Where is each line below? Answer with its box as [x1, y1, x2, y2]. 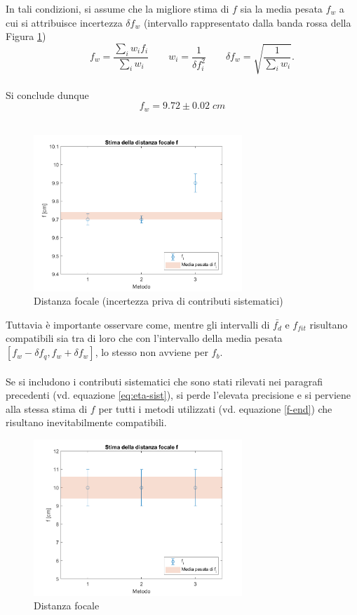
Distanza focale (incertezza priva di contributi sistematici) [34, 293, 283, 308]
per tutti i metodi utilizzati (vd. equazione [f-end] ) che [98, 401, 332, 416]
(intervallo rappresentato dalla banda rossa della [143, 15, 351, 29]
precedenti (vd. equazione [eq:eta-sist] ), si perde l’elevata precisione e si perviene [6, 388, 351, 402]
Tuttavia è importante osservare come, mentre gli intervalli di [6, 317, 270, 331]
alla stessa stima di [6, 401, 88, 416]
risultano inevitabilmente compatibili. [6, 415, 167, 430]
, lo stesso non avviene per [95, 345, 208, 359]
